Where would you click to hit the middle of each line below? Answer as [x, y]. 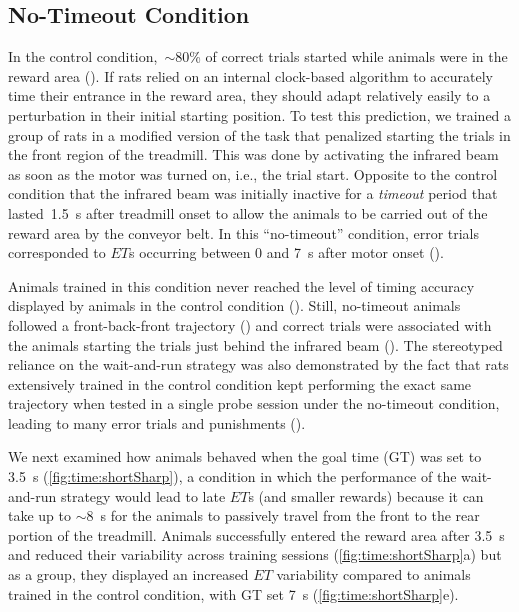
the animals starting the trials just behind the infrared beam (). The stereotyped [255, 344]
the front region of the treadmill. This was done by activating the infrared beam [253, 154]
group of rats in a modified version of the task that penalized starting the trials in [259, 134]
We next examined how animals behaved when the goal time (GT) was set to [245, 456]
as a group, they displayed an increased [128, 574]
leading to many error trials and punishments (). [157, 422]
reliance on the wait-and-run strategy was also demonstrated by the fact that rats [258, 364]
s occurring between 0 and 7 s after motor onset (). [286, 252]
